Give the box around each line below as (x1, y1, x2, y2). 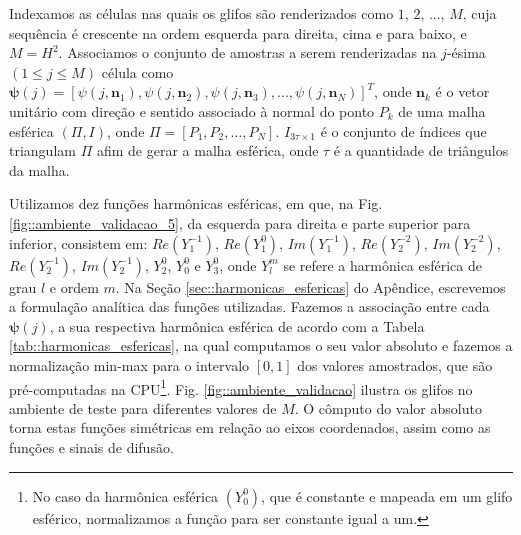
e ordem (49, 276, 99, 297)
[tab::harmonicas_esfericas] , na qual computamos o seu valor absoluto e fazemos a (9, 335, 513, 356)
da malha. (9, 159, 70, 180)
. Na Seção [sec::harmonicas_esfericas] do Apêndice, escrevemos (115, 276, 506, 297)
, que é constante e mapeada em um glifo (261, 485, 513, 506)
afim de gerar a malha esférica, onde (96, 140, 319, 161)
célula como (101, 61, 174, 82)
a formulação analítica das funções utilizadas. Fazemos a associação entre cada (9, 296, 490, 317)
